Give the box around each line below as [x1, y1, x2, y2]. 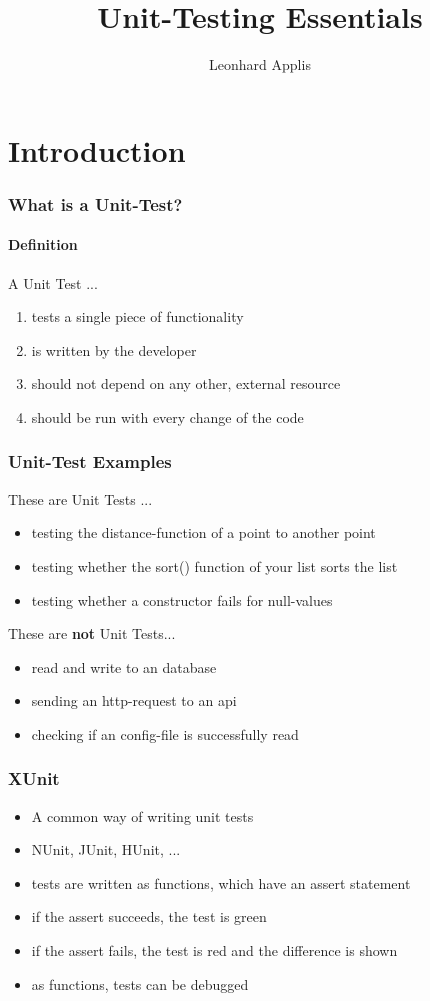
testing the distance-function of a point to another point [31, 522, 376, 543]
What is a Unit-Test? [8, 191, 183, 216]
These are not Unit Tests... [8, 623, 176, 644]
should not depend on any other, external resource [31, 373, 341, 394]
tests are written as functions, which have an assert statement [31, 872, 411, 893]
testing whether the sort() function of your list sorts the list [31, 555, 398, 576]
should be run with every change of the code [31, 406, 304, 427]
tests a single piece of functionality [31, 306, 244, 327]
